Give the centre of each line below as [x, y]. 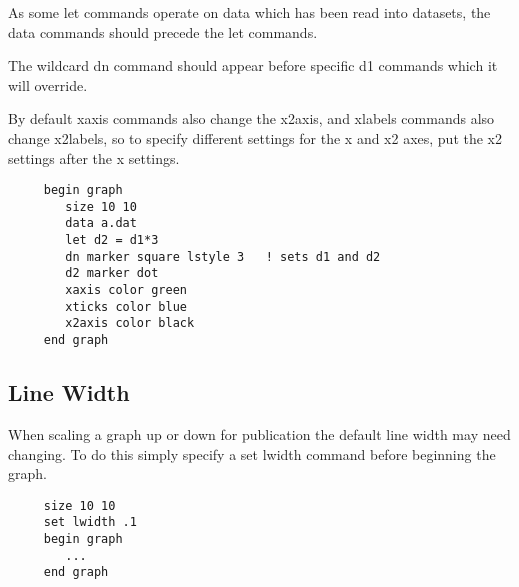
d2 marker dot [112, 273]
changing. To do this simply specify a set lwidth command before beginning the [252, 453]
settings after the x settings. [94, 157]
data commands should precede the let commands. [163, 31]
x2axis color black [130, 323]
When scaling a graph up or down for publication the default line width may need [259, 433]
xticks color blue [126, 306]
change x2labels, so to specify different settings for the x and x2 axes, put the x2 [255, 137]
